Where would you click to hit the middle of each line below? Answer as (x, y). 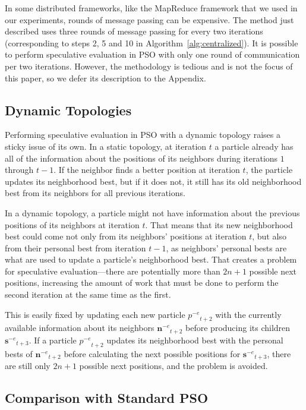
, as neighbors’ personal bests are (226, 247)
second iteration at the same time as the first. (88, 294)
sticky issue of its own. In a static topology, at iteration (106, 146)
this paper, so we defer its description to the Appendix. (105, 78)
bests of (19, 353)
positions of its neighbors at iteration (72, 224)
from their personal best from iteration (75, 247)
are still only (28, 366)
